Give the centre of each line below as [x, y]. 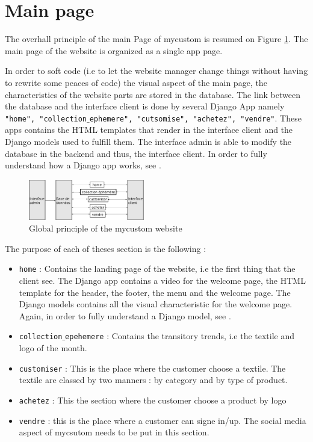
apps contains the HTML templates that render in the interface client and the [149, 130]
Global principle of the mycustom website [106, 228]
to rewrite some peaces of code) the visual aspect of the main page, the [136, 82]
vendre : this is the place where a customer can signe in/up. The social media [163, 420]
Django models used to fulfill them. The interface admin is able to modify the [148, 141]
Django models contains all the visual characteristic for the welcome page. [156, 304]
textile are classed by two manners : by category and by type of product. [153, 380]
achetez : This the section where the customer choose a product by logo [153, 400]
